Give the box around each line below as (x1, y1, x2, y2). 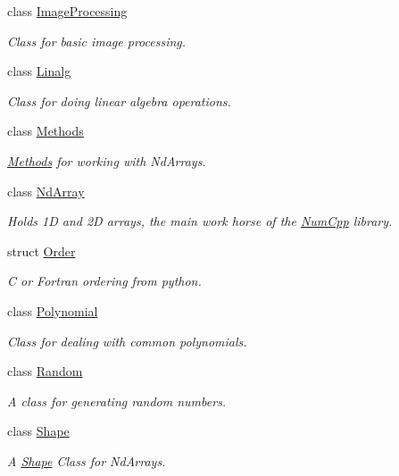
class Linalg (7, 62, 71, 80)
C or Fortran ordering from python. (7, 271, 202, 290)
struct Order (7, 241, 76, 260)
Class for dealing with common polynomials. (7, 331, 247, 350)
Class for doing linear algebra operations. (7, 91, 231, 110)
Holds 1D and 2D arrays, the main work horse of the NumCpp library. (7, 212, 393, 230)
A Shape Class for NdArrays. (7, 451, 166, 470)
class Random (7, 362, 83, 380)
